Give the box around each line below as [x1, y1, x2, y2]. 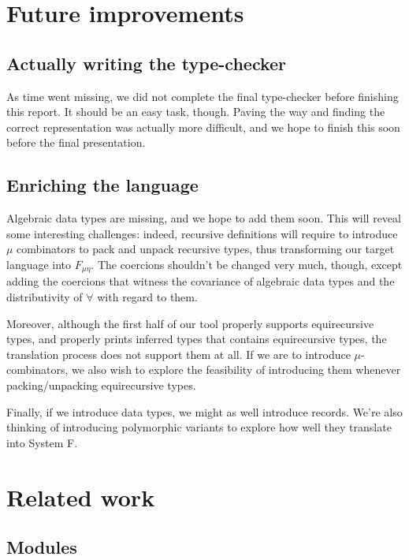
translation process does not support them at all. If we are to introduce [6, 345, 351, 362]
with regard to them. [97, 288, 198, 304]
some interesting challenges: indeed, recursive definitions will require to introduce [6, 225, 398, 241]
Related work [6, 480, 155, 513]
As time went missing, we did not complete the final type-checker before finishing [6, 88, 399, 104]
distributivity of [6, 288, 83, 304]
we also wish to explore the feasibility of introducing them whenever [71, 361, 401, 378]
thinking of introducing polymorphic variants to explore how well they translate [6, 419, 392, 435]
